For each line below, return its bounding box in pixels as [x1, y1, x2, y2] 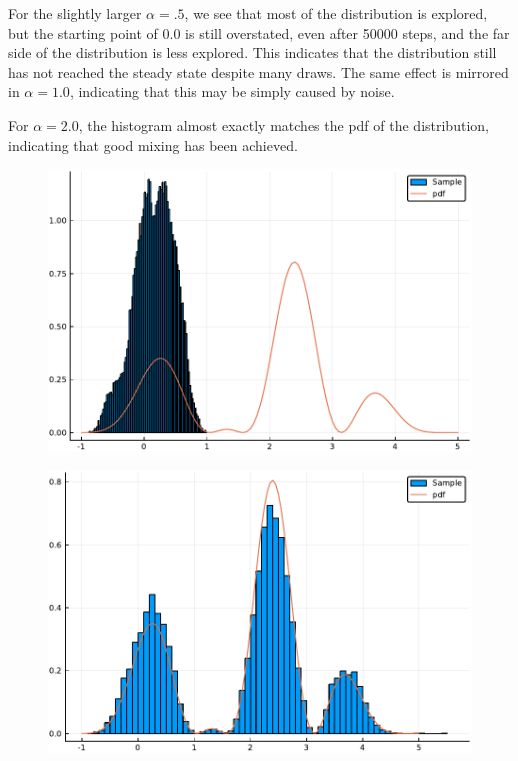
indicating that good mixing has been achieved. [8, 134, 298, 155]
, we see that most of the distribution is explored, [184, 3, 488, 23]
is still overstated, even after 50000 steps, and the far [185, 22, 510, 43]
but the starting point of [8, 22, 158, 43]
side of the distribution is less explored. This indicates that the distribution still [8, 42, 497, 63]
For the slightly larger [8, 3, 142, 23]
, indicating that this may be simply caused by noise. [69, 81, 395, 102]
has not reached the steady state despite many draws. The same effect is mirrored [8, 61, 509, 82]
